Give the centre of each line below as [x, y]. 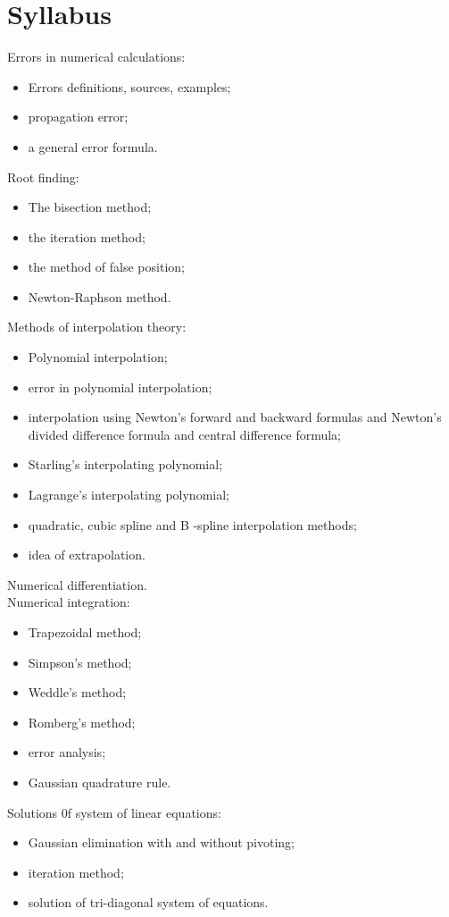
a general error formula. [93, 146]
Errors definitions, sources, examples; [129, 86]
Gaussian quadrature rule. [100, 782]
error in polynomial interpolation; [120, 387]
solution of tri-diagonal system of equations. [148, 902]
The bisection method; [90, 207]
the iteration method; [87, 236]
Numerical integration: [69, 602]
